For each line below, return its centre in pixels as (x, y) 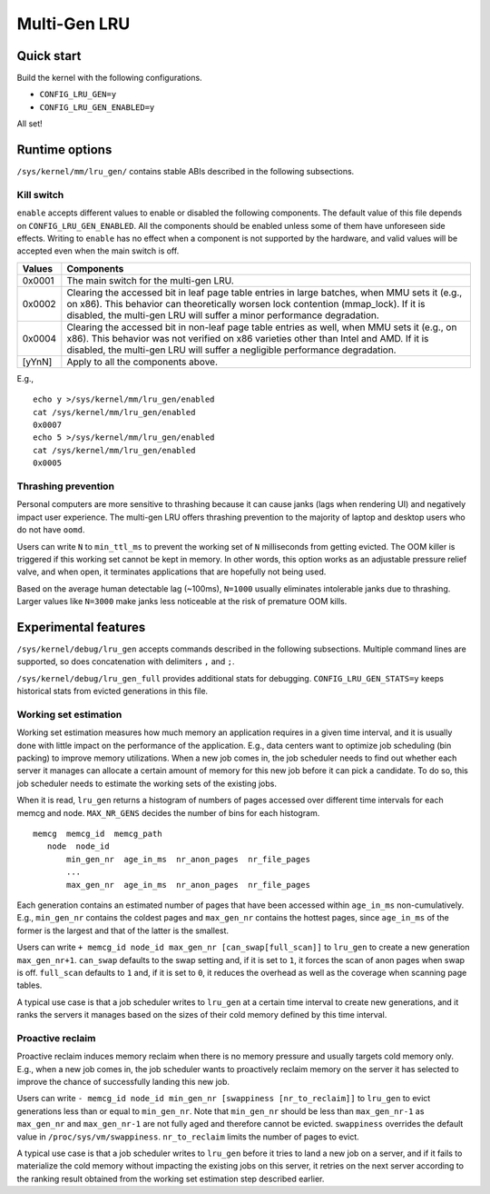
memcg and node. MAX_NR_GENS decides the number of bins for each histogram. (168, 812)
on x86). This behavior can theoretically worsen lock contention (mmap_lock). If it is (246, 303)
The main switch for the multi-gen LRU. (151, 280)
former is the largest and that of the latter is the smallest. (123, 930)
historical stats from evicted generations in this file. (113, 692)
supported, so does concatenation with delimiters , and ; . (126, 662)
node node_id (78, 846)
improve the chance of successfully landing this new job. (123, 1082)
